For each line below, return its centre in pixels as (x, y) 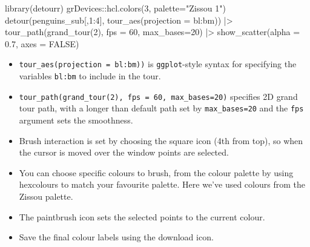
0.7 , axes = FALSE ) (42, 43)
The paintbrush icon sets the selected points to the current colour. (142, 216)
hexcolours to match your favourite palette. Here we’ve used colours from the (162, 184)
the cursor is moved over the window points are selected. (124, 152)
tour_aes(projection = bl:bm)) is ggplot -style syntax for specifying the (158, 64)
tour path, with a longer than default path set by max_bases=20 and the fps (161, 108)
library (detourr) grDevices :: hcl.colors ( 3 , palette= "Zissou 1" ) (115, 8)
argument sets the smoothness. (76, 120)
